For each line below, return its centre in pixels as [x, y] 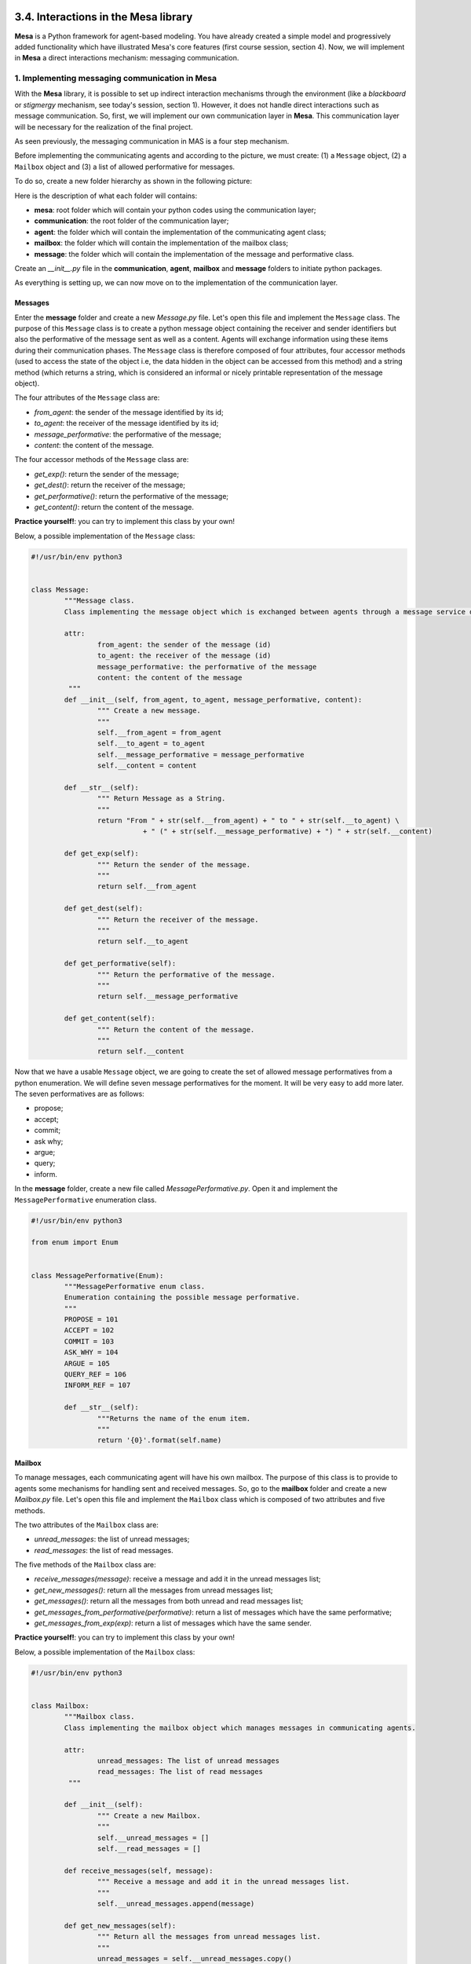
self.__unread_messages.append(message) [176, 1904]
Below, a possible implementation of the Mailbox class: [105, 1652]
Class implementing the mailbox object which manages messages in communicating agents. [240, 1728]
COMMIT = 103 [89, 1341]
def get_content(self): [110, 1019]
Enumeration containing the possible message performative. [182, 1297]
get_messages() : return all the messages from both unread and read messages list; [169, 1601]
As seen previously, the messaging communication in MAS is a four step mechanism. [152, 141]
